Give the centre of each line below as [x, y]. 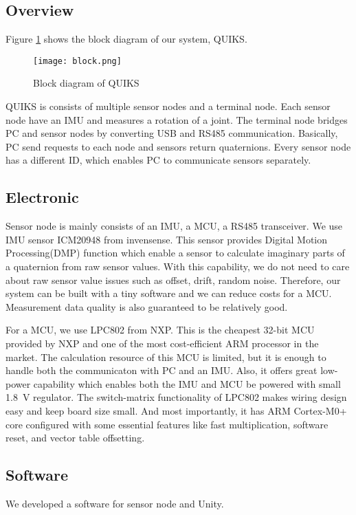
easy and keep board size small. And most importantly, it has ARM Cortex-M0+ [176, 410]
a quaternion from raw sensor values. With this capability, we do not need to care [178, 266]
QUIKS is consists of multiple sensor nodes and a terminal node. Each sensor [168, 106]
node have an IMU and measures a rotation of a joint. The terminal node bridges [177, 119]
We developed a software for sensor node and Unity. [115, 503]
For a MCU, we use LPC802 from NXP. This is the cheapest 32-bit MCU [160, 330]
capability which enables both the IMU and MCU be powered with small [187, 383]
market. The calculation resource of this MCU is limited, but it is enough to [166, 357]
